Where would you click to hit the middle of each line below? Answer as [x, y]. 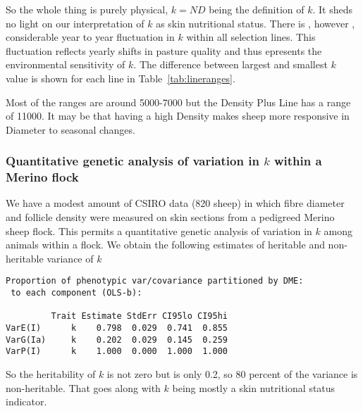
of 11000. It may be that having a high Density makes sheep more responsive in [178, 116]
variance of [70, 258]
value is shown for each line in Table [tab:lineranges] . [121, 78]
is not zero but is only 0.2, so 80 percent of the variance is [232, 374]
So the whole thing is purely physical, [87, 9]
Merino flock [42, 177]
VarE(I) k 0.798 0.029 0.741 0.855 [117, 328]
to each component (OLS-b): [76, 293]
